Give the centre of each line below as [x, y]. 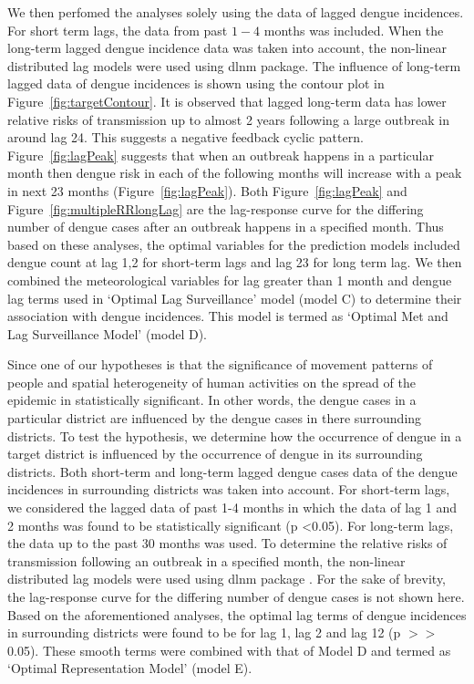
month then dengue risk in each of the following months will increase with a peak [235, 173]
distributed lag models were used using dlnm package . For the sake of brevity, [227, 579]
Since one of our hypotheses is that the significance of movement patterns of [220, 364]
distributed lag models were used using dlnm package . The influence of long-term [234, 65]
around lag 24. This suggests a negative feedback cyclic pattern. [185, 137]
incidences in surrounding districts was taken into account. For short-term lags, [229, 489]
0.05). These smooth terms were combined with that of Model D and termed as [229, 650]
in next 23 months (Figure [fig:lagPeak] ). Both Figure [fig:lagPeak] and [207, 190]
